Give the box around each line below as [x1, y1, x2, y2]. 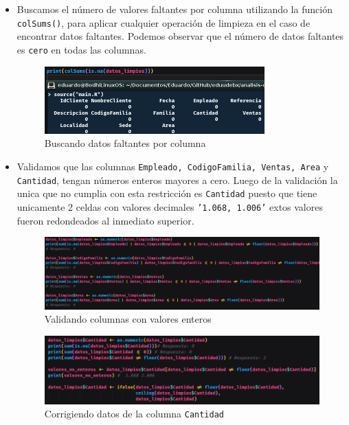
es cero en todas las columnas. [16, 42, 146, 56]
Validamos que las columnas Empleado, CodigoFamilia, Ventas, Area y [16, 159, 329, 173]
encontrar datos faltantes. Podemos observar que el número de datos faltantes [16, 29, 344, 43]
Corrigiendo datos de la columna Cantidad [44, 406, 225, 421]
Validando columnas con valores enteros [44, 312, 212, 326]
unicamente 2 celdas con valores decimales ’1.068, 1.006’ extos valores [16, 199, 323, 214]
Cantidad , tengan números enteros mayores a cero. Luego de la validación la [16, 172, 338, 187]
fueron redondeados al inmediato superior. [16, 213, 194, 227]
